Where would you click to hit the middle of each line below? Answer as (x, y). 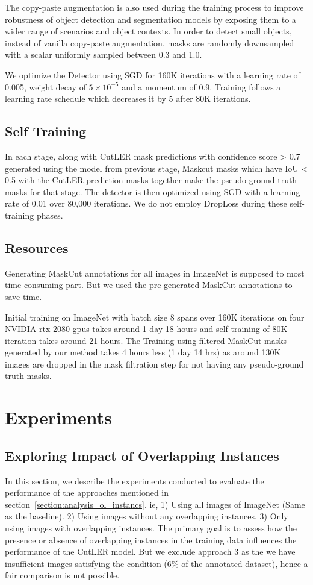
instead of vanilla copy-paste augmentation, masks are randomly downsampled (150, 42)
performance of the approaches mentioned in (87, 493)
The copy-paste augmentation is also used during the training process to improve (154, 7)
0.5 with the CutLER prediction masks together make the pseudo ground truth (151, 180)
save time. (23, 296)
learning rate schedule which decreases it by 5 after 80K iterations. (128, 99)
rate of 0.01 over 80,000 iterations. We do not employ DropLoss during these (146, 203)
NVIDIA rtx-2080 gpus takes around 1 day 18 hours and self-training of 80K (146, 329)
